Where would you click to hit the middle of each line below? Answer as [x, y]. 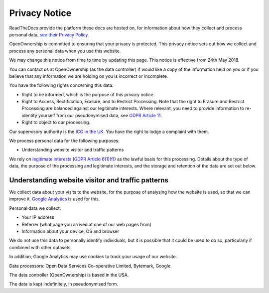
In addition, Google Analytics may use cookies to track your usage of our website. [93, 257]
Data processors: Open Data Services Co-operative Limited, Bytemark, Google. [90, 266]
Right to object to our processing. [56, 123]
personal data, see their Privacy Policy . [49, 34]
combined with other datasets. [41, 247]
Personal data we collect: [35, 208]
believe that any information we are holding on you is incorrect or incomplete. [89, 76]
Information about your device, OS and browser [70, 231]
